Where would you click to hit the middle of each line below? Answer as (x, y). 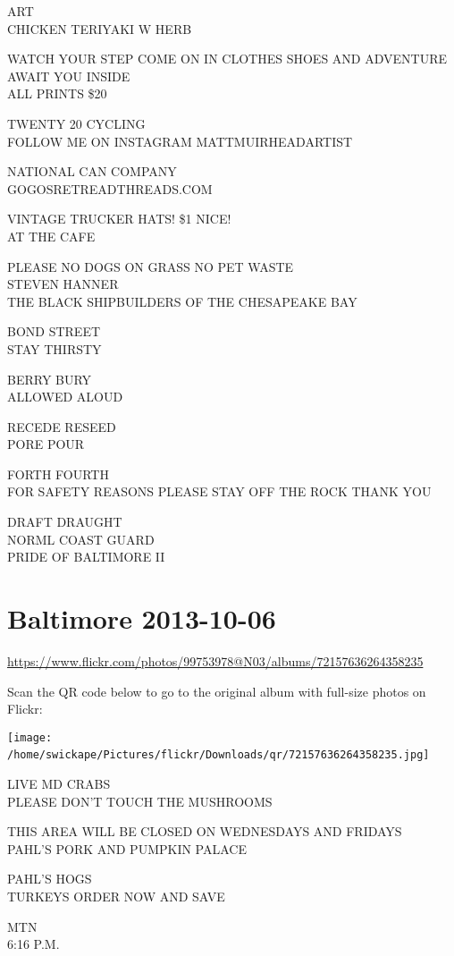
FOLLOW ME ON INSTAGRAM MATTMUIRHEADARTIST (180, 141)
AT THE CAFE (51, 236)
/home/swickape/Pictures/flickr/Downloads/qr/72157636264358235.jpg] (219, 755)
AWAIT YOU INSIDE (69, 76)
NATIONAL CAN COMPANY (92, 171)
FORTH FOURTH (58, 474)
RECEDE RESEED (62, 426)
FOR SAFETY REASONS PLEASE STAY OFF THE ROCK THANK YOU (219, 491)
